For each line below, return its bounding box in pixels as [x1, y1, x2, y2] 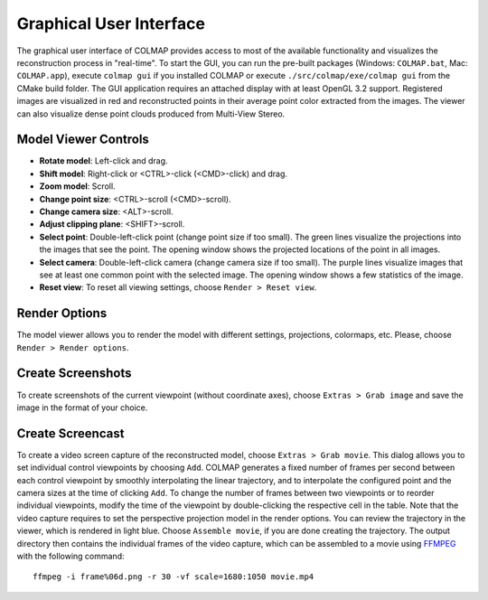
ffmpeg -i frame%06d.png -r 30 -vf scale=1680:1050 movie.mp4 [33, 572, 314, 582]
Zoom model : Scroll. [39, 181, 117, 192]
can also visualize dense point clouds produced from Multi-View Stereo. [16, 108, 286, 119]
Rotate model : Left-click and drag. [39, 155, 168, 166]
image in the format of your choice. [16, 402, 148, 413]
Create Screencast [16, 426, 125, 441]
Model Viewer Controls [16, 132, 149, 147]
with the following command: [16, 550, 125, 561]
